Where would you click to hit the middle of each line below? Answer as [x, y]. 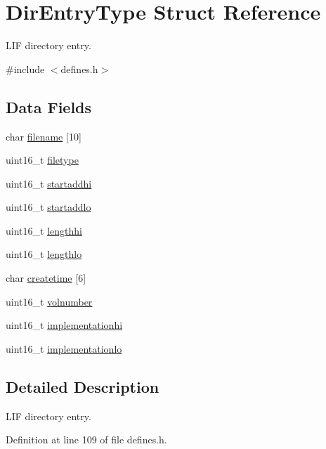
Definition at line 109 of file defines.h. [86, 440]
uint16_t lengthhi [44, 230]
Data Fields [49, 106]
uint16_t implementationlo [64, 348]
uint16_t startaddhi [49, 183]
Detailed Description [83, 386]
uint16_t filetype [42, 160]
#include [25, 69]
